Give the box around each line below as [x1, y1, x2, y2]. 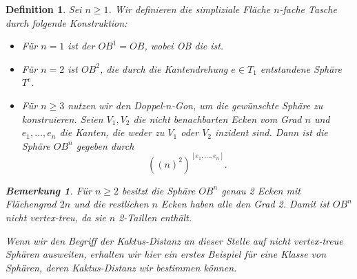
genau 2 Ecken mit [221, 183, 300, 197]
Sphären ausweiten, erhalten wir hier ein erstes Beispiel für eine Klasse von [6, 247, 327, 261]
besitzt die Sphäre [122, 183, 196, 197]
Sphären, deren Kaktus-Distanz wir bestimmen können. [6, 260, 237, 274]
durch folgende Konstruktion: [6, 15, 127, 30]
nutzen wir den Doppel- [68, 98, 166, 112]
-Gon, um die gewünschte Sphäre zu [172, 98, 323, 112]
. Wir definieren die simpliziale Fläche [108, 2, 271, 16]
